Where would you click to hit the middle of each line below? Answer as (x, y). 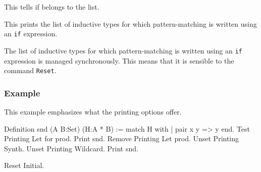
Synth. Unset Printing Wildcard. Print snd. (71, 148)
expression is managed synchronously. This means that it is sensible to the (119, 60)
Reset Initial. (24, 165)
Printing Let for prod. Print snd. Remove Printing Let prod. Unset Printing (122, 138)
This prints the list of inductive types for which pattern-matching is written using (130, 23)
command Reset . (30, 70)
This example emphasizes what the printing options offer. (93, 111)
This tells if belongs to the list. (52, 7)
